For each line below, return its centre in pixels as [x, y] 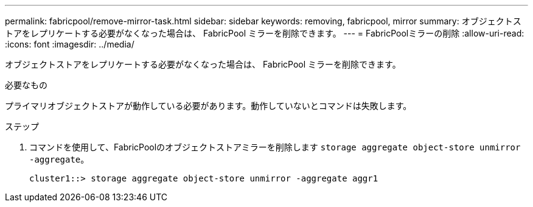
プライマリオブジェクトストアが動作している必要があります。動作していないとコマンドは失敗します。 [208, 106]
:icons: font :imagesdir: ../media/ [70, 44]
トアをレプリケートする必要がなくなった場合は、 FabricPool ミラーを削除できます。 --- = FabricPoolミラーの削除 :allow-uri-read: [265, 33]
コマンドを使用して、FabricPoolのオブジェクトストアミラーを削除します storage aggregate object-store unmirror [275, 147]
